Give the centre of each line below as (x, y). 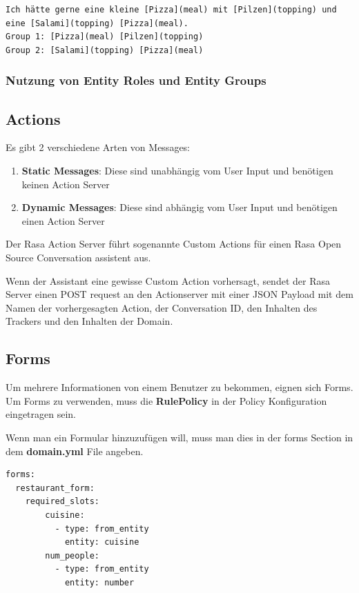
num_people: (72, 555)
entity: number (99, 582)
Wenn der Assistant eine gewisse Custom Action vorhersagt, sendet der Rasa (168, 280)
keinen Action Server (66, 184)
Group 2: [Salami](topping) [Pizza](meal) (105, 50)
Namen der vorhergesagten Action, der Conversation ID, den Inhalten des (162, 307)
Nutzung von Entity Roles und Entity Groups (136, 80)
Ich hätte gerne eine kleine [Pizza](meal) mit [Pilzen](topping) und (171, 10)
